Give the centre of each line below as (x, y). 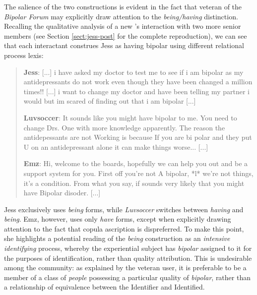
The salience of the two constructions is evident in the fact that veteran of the (123, 6)
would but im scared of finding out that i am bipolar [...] (110, 101)
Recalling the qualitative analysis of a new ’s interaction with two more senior (123, 26)
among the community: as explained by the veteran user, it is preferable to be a (125, 267)
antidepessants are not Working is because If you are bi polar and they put (138, 137)
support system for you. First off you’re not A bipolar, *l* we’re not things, (138, 173)
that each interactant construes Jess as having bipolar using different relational (124, 45)
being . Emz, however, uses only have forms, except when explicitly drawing (118, 219)
